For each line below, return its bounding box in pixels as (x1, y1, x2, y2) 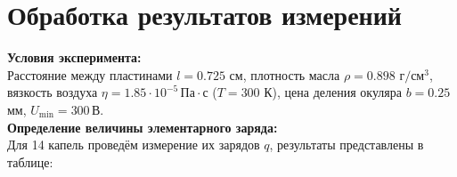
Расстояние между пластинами (7, 65, 173, 84)
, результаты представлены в (269, 135, 424, 154)
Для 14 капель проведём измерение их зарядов (7, 135, 260, 154)
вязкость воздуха (7, 83, 98, 101)
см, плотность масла (229, 65, 340, 84)
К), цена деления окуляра (264, 83, 402, 101)
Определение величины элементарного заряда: (7, 117, 278, 136)
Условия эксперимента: (7, 48, 142, 67)
